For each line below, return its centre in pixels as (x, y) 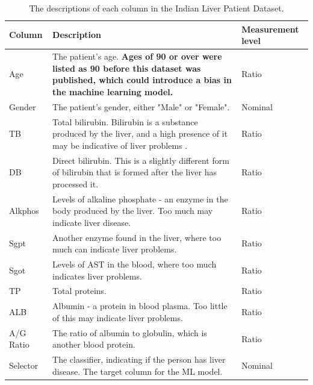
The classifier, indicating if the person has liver (139, 359)
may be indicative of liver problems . (120, 145)
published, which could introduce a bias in (142, 80)
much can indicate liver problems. (115, 249)
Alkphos (24, 211)
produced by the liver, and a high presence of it (140, 133)
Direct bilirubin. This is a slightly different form (141, 160)
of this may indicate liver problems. (118, 317)
